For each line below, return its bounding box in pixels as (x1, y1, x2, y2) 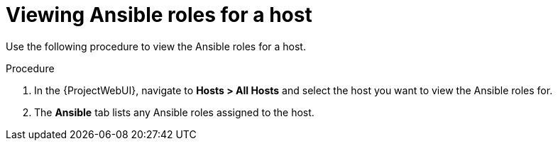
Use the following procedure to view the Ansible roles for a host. (6, 40, 306, 52)
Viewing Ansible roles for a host (6, 3, 312, 27)
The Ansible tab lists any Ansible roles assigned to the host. (34, 106, 314, 118)
